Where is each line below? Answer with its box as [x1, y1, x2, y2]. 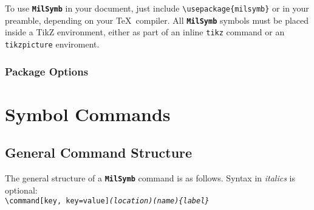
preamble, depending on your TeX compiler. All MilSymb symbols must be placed [5, 13, 309, 26]
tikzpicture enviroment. [5, 37, 100, 50]
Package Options [5, 63, 89, 79]
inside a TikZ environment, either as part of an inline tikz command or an [5, 26, 285, 38]
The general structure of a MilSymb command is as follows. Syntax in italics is [5, 172, 295, 184]
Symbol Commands [5, 101, 171, 126]
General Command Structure [5, 143, 193, 162]
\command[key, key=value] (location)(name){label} [5, 197, 210, 206]
